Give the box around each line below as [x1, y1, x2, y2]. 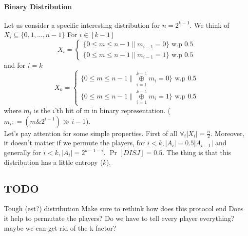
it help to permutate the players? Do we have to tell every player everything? [4, 213, 234, 223]
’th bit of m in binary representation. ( [55, 105, 171, 115]
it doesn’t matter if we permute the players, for [4, 138, 145, 148]
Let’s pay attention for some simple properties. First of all [4, 128, 177, 138]
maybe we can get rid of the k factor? [4, 222, 116, 233]
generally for [4, 147, 41, 157]
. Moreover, [210, 128, 245, 138]
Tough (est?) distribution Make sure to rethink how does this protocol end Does [4, 203, 244, 214]
